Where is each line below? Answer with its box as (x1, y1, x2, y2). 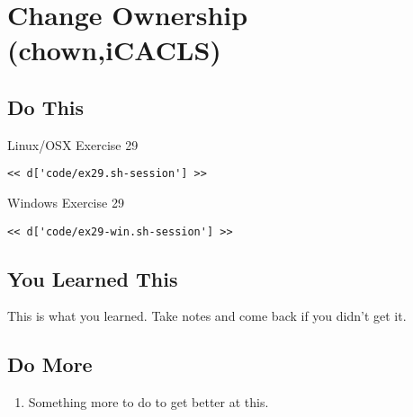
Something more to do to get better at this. (28, 393, 269, 412)
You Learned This (7, 264, 178, 292)
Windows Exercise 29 (7, 193, 124, 212)
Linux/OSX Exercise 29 (7, 135, 139, 154)
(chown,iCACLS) (7, 31, 221, 68)
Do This (7, 93, 85, 120)
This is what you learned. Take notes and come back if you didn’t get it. (7, 306, 407, 325)
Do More (7, 350, 93, 378)
